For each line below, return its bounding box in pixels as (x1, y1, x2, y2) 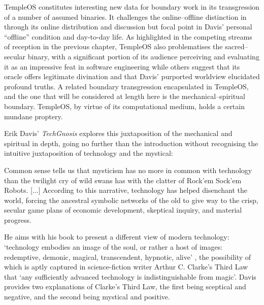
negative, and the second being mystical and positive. (4, 291, 170, 302)
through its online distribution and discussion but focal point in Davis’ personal (4, 21, 252, 32)
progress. (4, 214, 31, 225)
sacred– (225, 41, 248, 52)
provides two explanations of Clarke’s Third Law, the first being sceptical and (4, 281, 246, 292)
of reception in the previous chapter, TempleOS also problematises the (4, 41, 223, 52)
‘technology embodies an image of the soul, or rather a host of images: (4, 242, 223, 252)
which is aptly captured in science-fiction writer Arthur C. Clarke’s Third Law (4, 261, 248, 272)
